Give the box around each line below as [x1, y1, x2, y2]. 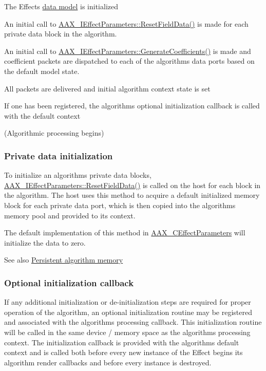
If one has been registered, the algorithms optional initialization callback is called [4, 100, 260, 111]
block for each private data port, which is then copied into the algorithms [4, 199, 236, 210]
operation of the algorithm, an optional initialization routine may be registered [4, 306, 252, 317]
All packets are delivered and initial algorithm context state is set [4, 83, 211, 94]
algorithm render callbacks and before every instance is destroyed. [4, 357, 212, 367]
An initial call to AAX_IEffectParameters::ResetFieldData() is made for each [4, 18, 249, 29]
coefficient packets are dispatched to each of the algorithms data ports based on [4, 55, 255, 66]
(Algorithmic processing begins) [4, 127, 104, 138]
